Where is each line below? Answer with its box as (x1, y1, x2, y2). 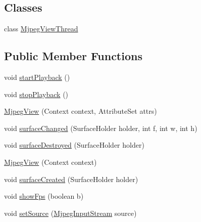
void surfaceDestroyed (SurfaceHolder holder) (4, 140, 144, 150)
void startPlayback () (4, 72, 70, 82)
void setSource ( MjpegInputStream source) (4, 207, 137, 218)
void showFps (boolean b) (4, 191, 84, 201)
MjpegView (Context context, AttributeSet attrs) (4, 106, 157, 116)
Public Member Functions (4, 48, 142, 64)
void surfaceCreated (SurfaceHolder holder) (4, 173, 138, 184)
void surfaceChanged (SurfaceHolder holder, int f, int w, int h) (4, 122, 197, 133)
